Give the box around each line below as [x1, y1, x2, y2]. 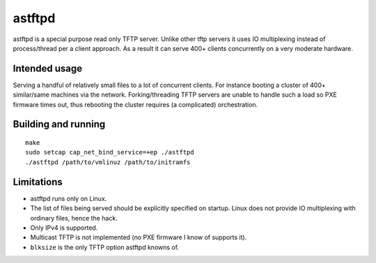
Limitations [13, 176, 63, 188]
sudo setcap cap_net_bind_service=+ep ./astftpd [25, 148, 194, 157]
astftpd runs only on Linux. [30, 194, 107, 202]
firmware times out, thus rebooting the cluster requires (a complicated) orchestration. [13, 100, 258, 109]
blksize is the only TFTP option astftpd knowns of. [30, 243, 180, 251]
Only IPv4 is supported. [30, 223, 98, 232]
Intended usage [13, 63, 83, 74]
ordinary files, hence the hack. [30, 214, 118, 222]
